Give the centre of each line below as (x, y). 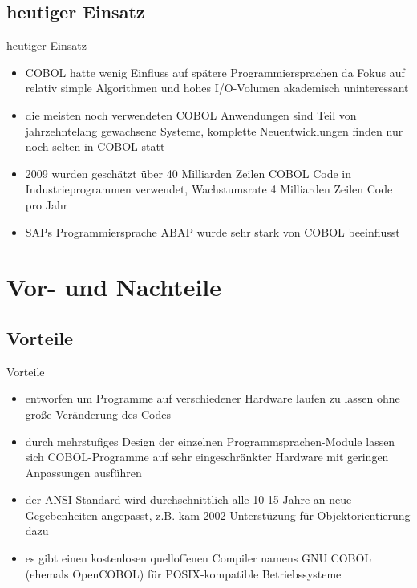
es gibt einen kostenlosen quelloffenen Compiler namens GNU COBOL (198, 558)
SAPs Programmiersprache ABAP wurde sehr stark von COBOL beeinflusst (213, 231)
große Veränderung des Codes (98, 414)
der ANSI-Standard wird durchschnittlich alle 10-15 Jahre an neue (188, 499)
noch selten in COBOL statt (95, 146)
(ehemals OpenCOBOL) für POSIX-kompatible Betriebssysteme (183, 573)
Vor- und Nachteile (114, 287)
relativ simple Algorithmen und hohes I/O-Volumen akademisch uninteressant (217, 88)
